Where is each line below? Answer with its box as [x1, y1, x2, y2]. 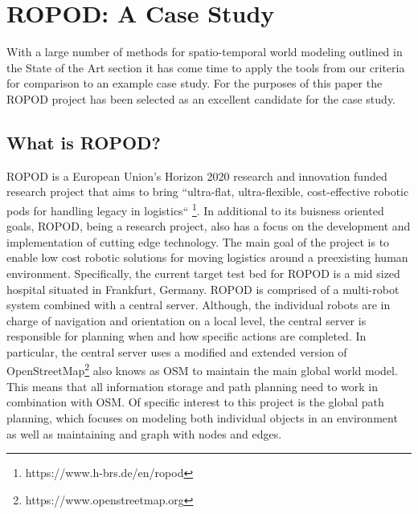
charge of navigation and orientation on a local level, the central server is [6, 312, 367, 328]
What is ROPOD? [6, 129, 162, 154]
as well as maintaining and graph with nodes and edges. [6, 425, 282, 442]
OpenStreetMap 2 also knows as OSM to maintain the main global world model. [6, 360, 398, 379]
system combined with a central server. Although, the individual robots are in [6, 296, 391, 313]
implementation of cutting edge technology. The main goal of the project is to [6, 233, 390, 250]
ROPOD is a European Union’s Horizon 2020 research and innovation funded [6, 167, 387, 184]
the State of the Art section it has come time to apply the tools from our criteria [6, 59, 405, 75]
